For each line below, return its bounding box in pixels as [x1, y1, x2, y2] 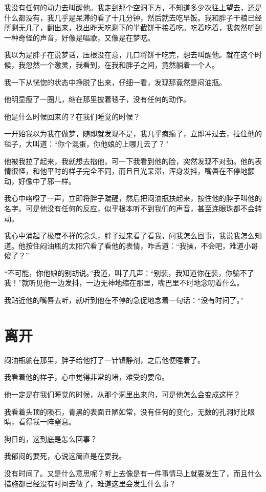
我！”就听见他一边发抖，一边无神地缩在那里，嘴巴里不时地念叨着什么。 [4, 277, 244, 288]
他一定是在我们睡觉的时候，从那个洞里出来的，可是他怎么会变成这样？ [4, 388, 240, 399]
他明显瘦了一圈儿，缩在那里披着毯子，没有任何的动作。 [4, 94, 190, 105]
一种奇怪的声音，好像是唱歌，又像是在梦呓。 [4, 32, 154, 43]
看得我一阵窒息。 [18, 416, 76, 427]
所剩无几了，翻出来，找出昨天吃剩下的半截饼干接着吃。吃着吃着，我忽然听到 [4, 22, 262, 33]
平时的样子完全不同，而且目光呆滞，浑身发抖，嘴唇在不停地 [47, 166, 248, 176]
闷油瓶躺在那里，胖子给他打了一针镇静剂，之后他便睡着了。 [4, 354, 205, 365]
